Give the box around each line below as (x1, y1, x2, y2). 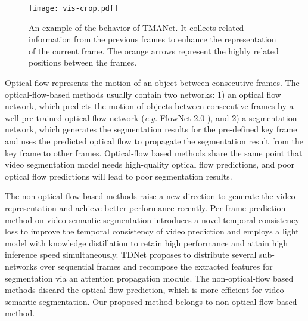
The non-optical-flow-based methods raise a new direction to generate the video (5, 190, 295, 202)
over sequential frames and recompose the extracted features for (39, 260, 273, 272)
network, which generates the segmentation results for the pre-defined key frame (5, 123, 297, 135)
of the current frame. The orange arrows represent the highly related (29, 44, 279, 57)
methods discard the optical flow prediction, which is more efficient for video (5, 283, 284, 296)
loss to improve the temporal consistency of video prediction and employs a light (5, 225, 299, 237)
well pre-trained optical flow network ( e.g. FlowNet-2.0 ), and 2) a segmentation (5, 111, 297, 124)
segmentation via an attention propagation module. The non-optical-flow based (5, 271, 294, 284)
